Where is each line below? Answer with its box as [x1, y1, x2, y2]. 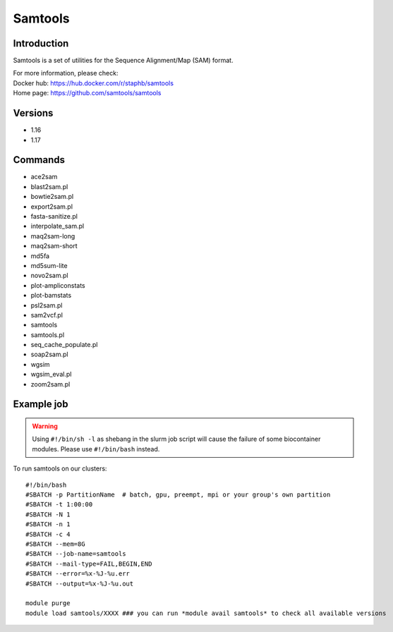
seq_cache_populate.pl [30, 341, 98, 349]
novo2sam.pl [30, 272, 68, 280]
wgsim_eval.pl [30, 370, 72, 379]
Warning [32, 422, 58, 430]
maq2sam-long [30, 231, 75, 240]
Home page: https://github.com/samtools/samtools [13, 89, 162, 97]
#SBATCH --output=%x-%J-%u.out [25, 579, 134, 588]
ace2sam [30, 173, 58, 181]
